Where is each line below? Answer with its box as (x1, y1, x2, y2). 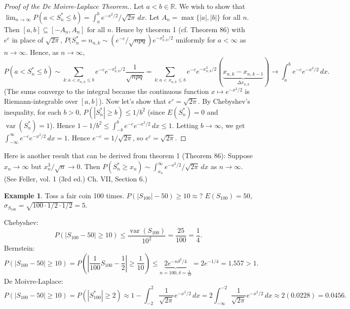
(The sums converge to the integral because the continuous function (4, 86, 209, 96)
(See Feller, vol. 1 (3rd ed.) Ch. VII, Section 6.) (4, 174, 148, 184)
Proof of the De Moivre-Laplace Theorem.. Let (4, 1, 144, 11)
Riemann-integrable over (4, 96, 78, 106)
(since (148, 106, 165, 117)
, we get (221, 120, 245, 130)
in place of (12, 35, 43, 45)
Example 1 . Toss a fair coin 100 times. (4, 190, 124, 200)
